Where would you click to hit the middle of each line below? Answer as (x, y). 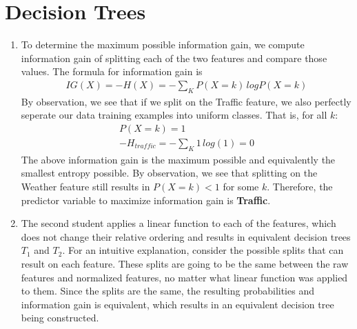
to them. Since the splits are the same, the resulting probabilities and (167, 291)
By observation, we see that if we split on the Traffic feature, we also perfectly (186, 101)
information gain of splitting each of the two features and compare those (174, 58)
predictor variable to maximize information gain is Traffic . (146, 200)
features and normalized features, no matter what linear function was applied (184, 277)
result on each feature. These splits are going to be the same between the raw (185, 263)
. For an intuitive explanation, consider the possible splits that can (203, 250)
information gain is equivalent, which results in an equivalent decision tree (177, 304)
